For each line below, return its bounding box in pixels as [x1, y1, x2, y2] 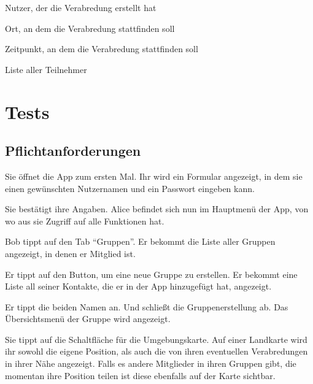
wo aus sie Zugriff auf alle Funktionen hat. [5, 214, 164, 227]
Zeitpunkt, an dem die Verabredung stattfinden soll [5, 42, 198, 55]
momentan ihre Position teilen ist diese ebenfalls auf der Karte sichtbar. [5, 369, 276, 382]
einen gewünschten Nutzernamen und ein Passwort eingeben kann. [5, 182, 255, 194]
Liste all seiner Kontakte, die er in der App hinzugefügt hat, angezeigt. [5, 280, 272, 293]
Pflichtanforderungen [5, 141, 141, 160]
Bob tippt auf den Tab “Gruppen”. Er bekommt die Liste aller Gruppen [5, 235, 276, 248]
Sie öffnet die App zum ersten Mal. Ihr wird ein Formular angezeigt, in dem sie [5, 169, 303, 182]
